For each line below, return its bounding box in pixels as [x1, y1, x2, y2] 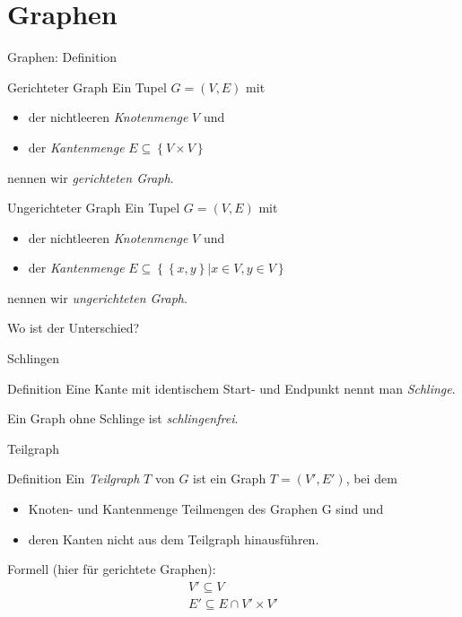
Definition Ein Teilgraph [7, 469, 140, 488]
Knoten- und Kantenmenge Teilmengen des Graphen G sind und [28, 500, 384, 518]
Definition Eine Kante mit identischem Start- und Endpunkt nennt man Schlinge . [7, 378, 456, 397]
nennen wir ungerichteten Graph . [7, 288, 187, 307]
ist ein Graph [193, 469, 266, 488]
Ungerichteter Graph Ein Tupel [7, 198, 180, 217]
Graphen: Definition [7, 48, 118, 66]
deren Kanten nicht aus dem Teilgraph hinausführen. [28, 529, 319, 548]
